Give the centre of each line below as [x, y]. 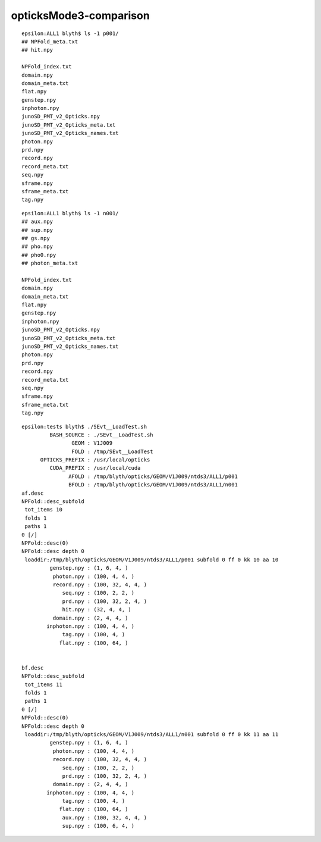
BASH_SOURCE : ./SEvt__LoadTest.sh [102, 435]
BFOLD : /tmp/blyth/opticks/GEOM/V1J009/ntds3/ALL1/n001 [153, 485]
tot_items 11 [43, 684]
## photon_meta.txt [50, 263]
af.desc [33, 493]
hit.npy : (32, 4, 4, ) [97, 610]
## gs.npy [36, 238]
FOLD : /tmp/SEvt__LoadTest [113, 451]
